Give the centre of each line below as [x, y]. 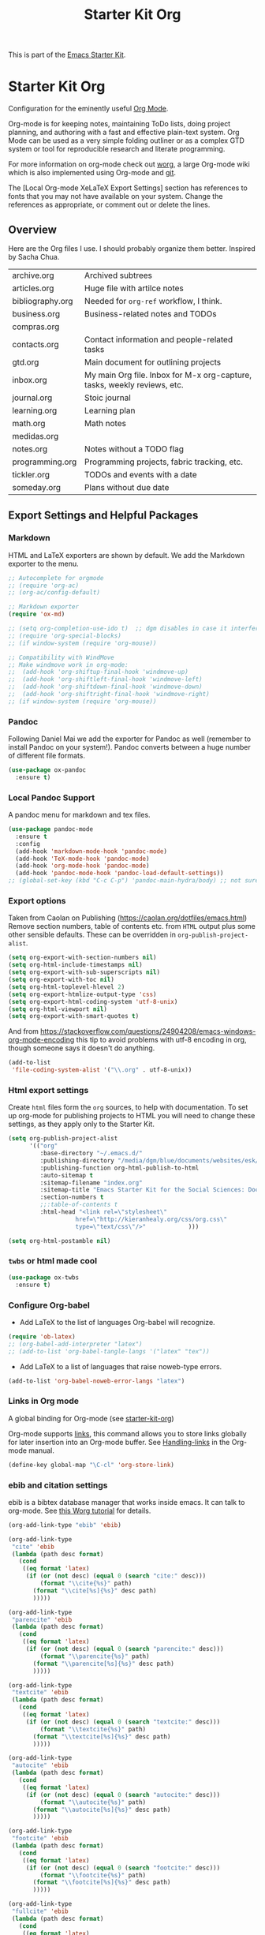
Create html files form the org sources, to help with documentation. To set [128, 1107]
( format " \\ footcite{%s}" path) [93, 1875]
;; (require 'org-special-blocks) [65, 636]
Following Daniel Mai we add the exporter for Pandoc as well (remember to [129, 739]
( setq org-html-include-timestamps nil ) [76, 965]
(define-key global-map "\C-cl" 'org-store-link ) [91, 1465]
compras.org [36, 327]
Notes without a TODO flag [134, 449]
